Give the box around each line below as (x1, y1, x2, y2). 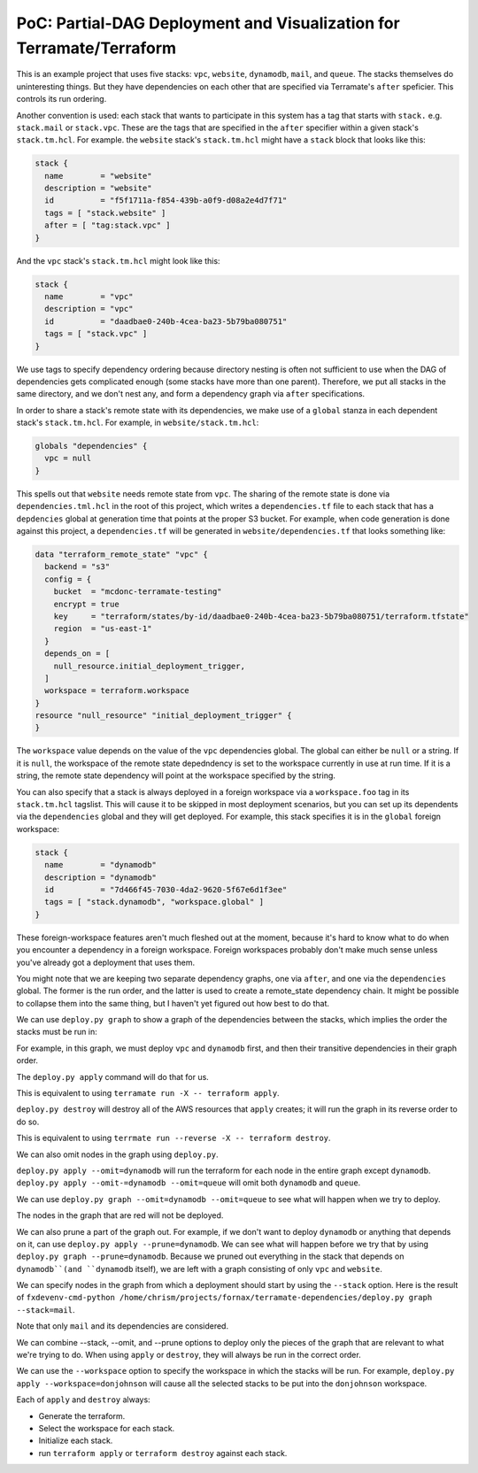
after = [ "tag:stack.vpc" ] (44, 220, 172, 230)
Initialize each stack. (38, 1435, 113, 1446)
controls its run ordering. (16, 94, 107, 104)
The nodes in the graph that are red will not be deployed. (16, 1210, 224, 1221)
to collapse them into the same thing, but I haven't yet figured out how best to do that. (16, 998, 330, 1008)
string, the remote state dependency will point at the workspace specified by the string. (16, 770, 336, 781)
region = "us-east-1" (53, 624, 152, 634)
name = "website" (44, 171, 152, 181)
